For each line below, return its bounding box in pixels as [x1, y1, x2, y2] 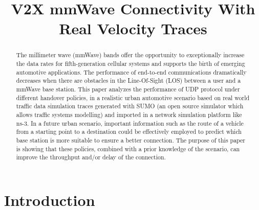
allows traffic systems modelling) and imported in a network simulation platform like [16, 110, 242, 119]
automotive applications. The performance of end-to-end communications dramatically [16, 67, 247, 76]
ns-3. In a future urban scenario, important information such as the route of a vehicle [16, 119, 244, 127]
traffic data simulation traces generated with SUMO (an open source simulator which [16, 102, 244, 110]
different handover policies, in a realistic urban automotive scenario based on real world [16, 93, 250, 102]
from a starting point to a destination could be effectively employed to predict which [16, 127, 242, 136]
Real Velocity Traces [59, 18, 207, 39]
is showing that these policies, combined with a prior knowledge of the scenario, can [16, 144, 240, 153]
